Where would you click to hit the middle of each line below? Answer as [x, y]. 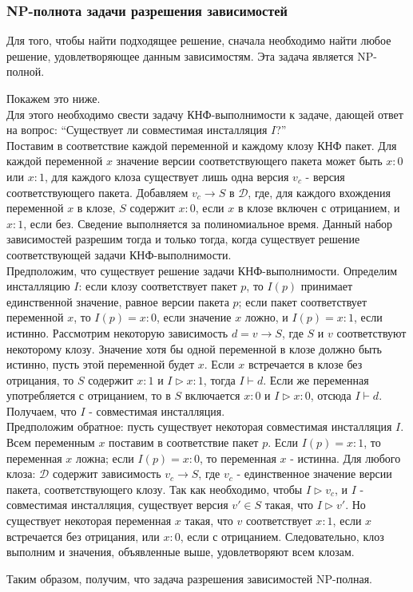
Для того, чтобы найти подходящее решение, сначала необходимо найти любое [199, 40]
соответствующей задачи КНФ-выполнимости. [119, 254]
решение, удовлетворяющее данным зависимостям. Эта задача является [180, 55]
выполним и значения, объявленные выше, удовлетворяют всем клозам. [181, 552]
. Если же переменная [316, 379]
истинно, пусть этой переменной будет [101, 364]
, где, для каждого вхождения [319, 192]
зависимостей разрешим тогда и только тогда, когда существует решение [183, 239]
